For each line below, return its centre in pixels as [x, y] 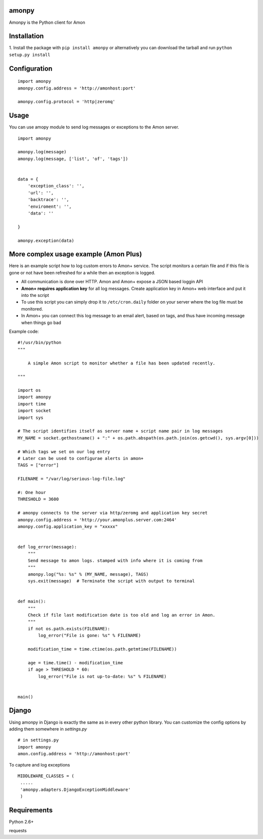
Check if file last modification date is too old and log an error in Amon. [122, 615]
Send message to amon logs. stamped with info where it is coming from [115, 560]
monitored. [32, 309]
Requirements [31, 810]
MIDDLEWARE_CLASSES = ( [46, 776]
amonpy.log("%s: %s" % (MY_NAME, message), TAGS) [88, 574]
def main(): [32, 602]
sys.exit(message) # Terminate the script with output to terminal [111, 581]
